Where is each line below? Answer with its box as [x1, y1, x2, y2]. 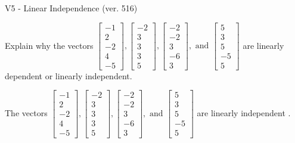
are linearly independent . [197, 106, 291, 119]
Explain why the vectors [5, 39, 94, 51]
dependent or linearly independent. [5, 69, 132, 82]
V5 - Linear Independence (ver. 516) [5, 2, 138, 14]
